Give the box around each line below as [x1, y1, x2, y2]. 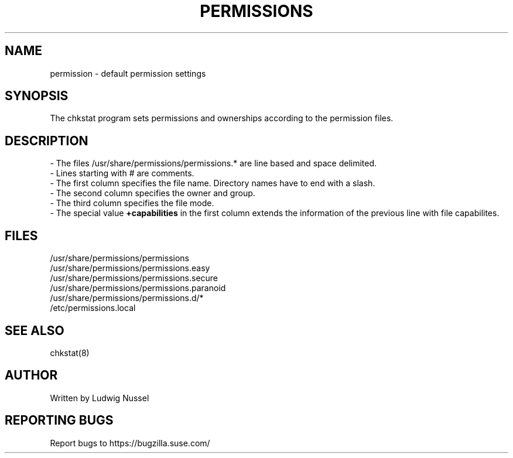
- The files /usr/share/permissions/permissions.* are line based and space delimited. [50, 158, 377, 169]
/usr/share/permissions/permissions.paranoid [50, 283, 226, 293]
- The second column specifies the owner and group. [50, 188, 255, 199]
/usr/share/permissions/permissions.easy [50, 263, 210, 274]
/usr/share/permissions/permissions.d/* [50, 293, 204, 303]
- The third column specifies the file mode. [50, 198, 214, 209]
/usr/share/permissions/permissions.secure [50, 273, 218, 283]
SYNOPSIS [5, 88, 69, 104]
